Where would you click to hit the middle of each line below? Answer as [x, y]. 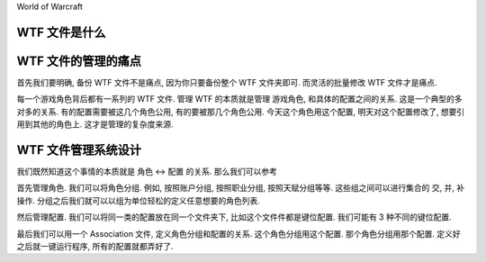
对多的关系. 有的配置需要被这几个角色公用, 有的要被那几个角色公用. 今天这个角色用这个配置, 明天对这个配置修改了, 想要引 [241, 112]
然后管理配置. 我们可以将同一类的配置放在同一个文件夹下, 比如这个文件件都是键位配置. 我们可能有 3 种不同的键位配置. [234, 217]
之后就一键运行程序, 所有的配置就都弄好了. [95, 246]
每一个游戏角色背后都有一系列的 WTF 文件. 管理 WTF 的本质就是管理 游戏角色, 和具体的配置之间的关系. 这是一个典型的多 [239, 99]
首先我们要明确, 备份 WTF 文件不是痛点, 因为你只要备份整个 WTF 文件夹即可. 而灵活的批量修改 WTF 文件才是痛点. [227, 82]
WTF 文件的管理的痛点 [79, 61]
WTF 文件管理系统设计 [79, 150]
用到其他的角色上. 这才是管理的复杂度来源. [95, 124]
